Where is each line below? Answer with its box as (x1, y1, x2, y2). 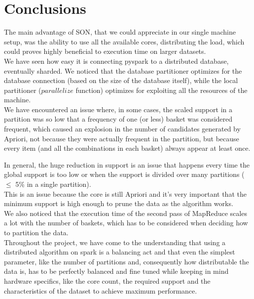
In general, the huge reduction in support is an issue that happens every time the (4, 159, 250, 170)
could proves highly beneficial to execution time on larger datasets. (4, 46, 206, 56)
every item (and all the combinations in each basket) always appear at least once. (4, 143, 251, 153)
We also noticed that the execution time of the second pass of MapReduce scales (4, 208, 247, 218)
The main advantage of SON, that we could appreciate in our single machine (4, 27, 236, 37)
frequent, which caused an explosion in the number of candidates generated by (4, 124, 241, 134)
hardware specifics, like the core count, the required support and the (4, 275, 211, 286)
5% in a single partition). (15, 179, 91, 189)
